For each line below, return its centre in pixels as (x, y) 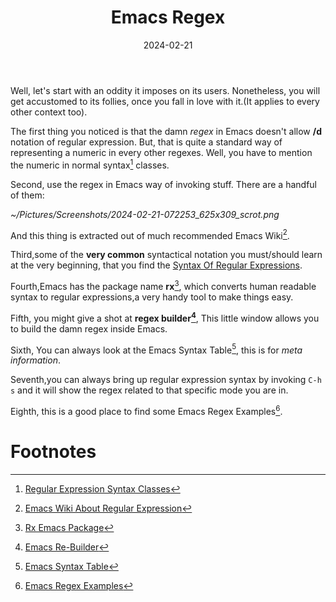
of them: (27, 195)
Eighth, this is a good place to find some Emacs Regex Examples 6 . (146, 410)
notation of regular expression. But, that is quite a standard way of (146, 142)
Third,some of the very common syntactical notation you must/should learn (166, 255)
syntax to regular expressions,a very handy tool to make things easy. (152, 297)
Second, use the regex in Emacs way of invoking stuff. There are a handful (163, 184)
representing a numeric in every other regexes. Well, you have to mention (161, 152)
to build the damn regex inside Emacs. (89, 328)
